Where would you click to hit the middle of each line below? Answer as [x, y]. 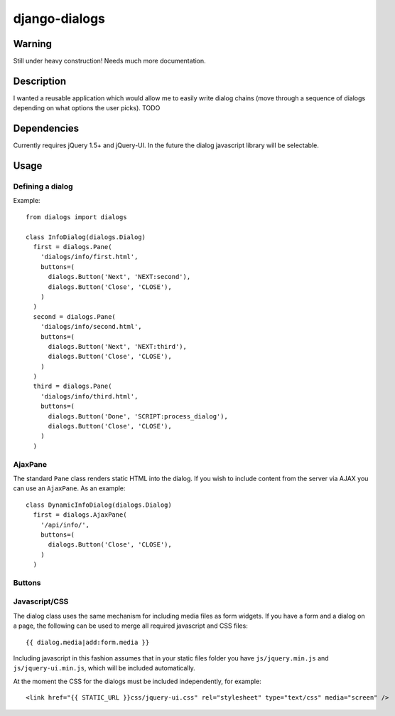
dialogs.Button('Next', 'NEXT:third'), [118, 346]
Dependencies [46, 128]
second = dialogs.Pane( [75, 316]
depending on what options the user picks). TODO [87, 108]
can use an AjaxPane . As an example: [69, 488]
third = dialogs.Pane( [72, 386]
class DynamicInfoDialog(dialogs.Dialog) [99, 505]
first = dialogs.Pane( [72, 247]
